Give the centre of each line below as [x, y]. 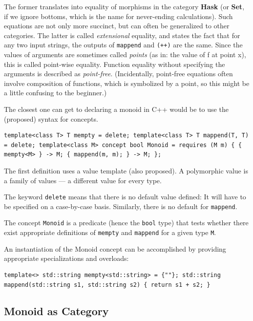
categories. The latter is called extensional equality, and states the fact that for [122, 35]
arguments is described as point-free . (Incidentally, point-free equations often [118, 74]
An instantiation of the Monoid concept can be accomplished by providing [115, 248]
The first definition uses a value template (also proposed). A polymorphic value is [126, 170]
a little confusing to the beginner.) [55, 93]
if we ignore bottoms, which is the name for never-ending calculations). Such [118, 16]
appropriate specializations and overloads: [66, 258]
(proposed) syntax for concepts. [51, 118]
